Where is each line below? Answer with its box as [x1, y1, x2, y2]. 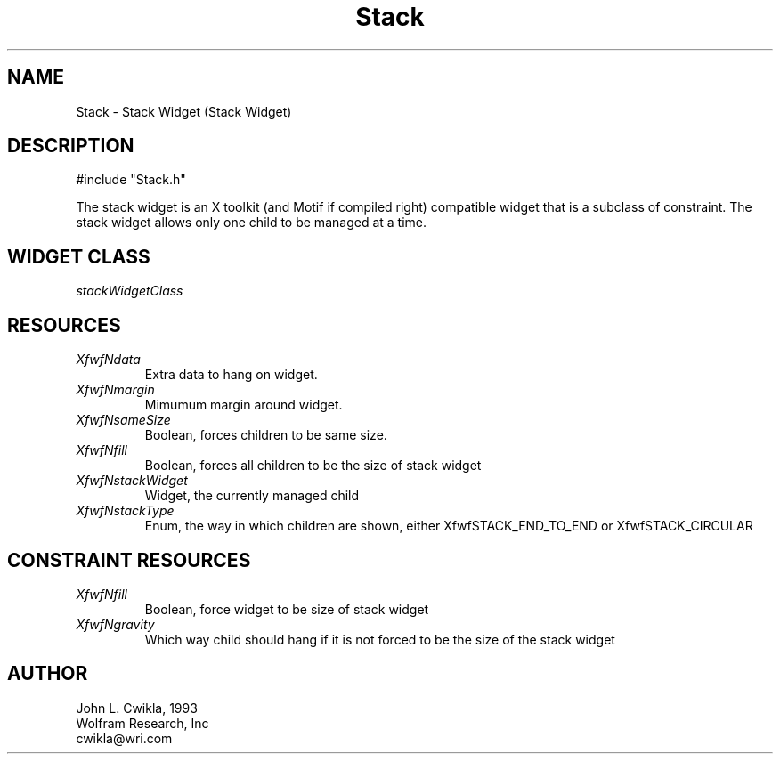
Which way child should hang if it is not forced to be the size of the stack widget [144, 631, 615, 647]
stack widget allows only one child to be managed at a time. [76, 215, 427, 231]
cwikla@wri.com [76, 730, 173, 746]
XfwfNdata [76, 352, 141, 368]
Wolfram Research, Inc [76, 715, 209, 731]
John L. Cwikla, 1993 [76, 700, 198, 716]
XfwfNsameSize [76, 412, 171, 428]
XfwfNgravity [76, 616, 155, 632]
